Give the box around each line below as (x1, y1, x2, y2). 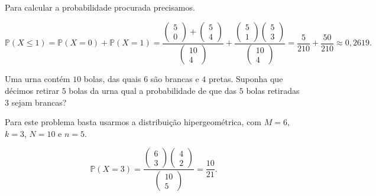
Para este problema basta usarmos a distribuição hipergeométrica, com (5, 116, 262, 128)
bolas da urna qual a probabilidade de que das (69, 84, 237, 97)
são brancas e (150, 73, 199, 85)
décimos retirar (5, 84, 59, 97)
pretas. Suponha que (208, 73, 283, 85)
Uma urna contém (5, 73, 70, 85)
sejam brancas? (11, 96, 67, 108)
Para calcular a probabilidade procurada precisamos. (5, 1, 195, 13)
